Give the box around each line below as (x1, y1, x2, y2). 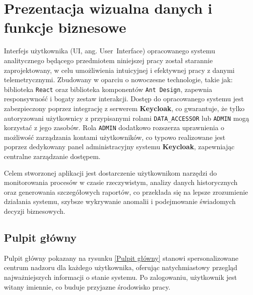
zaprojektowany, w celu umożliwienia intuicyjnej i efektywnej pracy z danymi (4, 65, 235, 75)
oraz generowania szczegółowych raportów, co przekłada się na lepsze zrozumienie (4, 186, 248, 197)
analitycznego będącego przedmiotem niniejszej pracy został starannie (4, 55, 213, 65)
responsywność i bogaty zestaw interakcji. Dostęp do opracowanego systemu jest (4, 93, 244, 104)
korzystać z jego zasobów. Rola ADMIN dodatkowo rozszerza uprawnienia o (4, 122, 224, 133)
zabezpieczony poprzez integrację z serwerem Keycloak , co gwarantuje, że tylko (4, 103, 245, 113)
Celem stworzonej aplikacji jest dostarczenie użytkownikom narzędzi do (4, 167, 217, 178)
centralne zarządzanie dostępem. (4, 151, 101, 161)
